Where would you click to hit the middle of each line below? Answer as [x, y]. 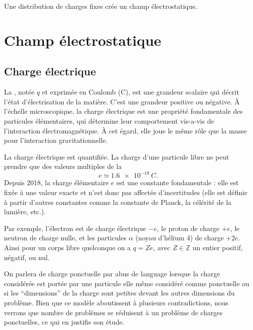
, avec [162, 247]
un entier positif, [218, 247]
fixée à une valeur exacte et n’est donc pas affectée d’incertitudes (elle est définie [126, 192]
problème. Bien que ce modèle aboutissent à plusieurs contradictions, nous [116, 302]
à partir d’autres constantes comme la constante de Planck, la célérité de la [118, 202]
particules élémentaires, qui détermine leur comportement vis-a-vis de [109, 120]
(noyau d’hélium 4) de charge [180, 238]
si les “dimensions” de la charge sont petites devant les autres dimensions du [119, 293]
